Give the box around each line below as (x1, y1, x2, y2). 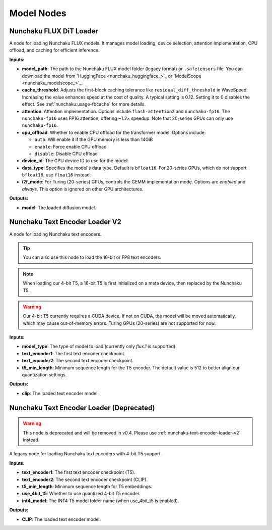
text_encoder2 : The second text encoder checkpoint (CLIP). (22, 476, 148, 483)
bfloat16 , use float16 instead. (22, 172, 91, 178)
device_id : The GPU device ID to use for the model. (22, 158, 129, 164)
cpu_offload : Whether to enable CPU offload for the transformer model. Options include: (22, 129, 206, 135)
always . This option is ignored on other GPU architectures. (22, 186, 144, 192)
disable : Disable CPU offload (34, 151, 98, 157)
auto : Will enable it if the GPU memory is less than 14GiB (34, 136, 153, 142)
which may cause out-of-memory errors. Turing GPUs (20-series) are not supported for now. (23, 320, 216, 326)
